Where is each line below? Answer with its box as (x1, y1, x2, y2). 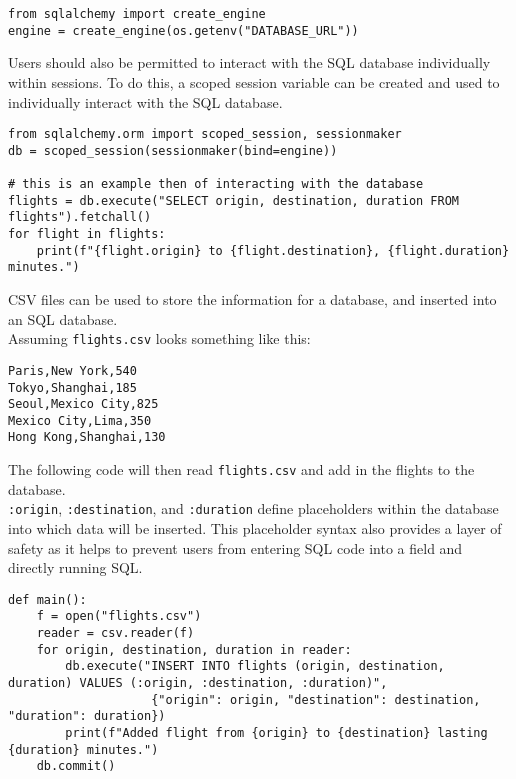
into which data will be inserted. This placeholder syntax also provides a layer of (8, 518, 502, 539)
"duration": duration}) (8, 709, 166, 724)
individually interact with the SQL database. (8, 91, 283, 112)
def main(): (8, 592, 87, 607)
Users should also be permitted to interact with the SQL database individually (8, 52, 491, 73)
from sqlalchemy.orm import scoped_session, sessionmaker (8, 127, 402, 142)
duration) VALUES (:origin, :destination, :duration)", (8, 676, 388, 691)
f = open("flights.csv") (36, 609, 202, 624)
